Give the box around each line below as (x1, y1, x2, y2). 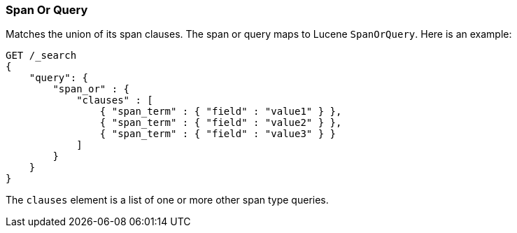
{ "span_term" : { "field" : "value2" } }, (99, 117, 342, 129)
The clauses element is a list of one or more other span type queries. (6, 194, 329, 206)
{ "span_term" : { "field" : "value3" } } (99, 128, 337, 140)
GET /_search (6, 50, 77, 62)
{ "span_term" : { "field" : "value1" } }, (99, 106, 342, 118)
